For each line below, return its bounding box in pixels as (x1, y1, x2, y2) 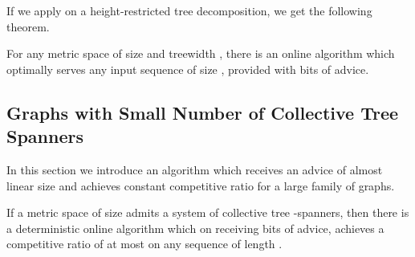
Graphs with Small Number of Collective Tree (6, 100, 399, 124)
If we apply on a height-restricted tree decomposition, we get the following (6, 2, 372, 18)
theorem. (6, 18, 50, 35)
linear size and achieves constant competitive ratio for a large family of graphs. (6, 177, 395, 194)
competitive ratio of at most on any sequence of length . (6, 235, 283, 252)
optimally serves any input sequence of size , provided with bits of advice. (6, 60, 369, 77)
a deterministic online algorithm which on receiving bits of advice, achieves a (6, 219, 384, 236)
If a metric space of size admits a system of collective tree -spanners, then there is (6, 204, 409, 221)
